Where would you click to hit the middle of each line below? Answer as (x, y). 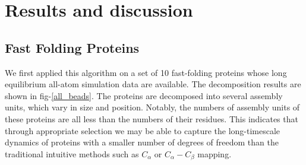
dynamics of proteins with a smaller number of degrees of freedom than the (142, 142)
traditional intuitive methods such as (72, 153)
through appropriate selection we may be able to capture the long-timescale (143, 130)
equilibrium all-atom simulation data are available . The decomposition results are (153, 84)
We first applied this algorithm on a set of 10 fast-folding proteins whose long (146, 72)
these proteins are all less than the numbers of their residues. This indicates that (152, 118)
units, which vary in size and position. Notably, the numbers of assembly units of (152, 107)
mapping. (214, 153)
